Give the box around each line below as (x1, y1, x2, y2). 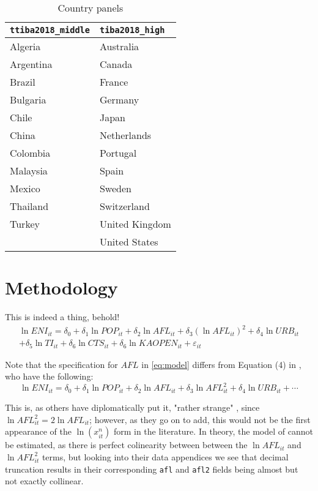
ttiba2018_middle (10, 25, 90, 35)
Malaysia (10, 163, 48, 178)
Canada (99, 57, 133, 71)
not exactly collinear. (5, 474, 84, 487)
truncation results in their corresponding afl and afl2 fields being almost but (5, 462, 298, 475)
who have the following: (5, 370, 94, 383)
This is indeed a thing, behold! (5, 310, 120, 323)
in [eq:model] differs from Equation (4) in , (141, 358, 301, 370)
